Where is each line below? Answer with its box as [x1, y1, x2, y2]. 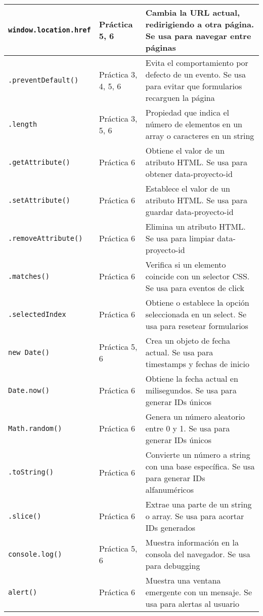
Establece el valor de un [145, 183, 230, 194]
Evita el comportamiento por [145, 57, 248, 68]
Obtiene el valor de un [145, 144, 225, 156]
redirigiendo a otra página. [145, 18, 254, 30]
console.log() [8, 550, 62, 558]
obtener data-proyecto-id [145, 168, 233, 179]
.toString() [8, 468, 54, 476]
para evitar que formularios [145, 80, 242, 92]
